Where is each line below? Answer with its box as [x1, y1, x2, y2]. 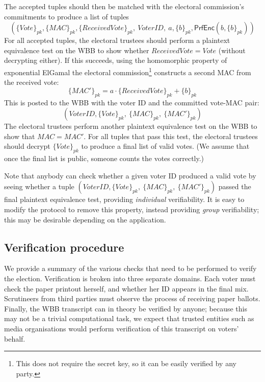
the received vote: [4, 77, 59, 87]
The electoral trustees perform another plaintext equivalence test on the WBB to [4, 121, 257, 131]
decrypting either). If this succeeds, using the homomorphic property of [4, 55, 227, 65]
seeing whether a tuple [4, 181, 74, 192]
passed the [218, 181, 251, 192]
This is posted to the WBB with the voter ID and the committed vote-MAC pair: [4, 97, 259, 107]
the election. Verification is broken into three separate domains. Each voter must [4, 273, 256, 283]
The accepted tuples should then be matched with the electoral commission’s [4, 1, 244, 11]
